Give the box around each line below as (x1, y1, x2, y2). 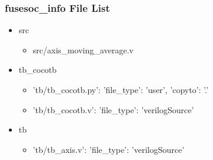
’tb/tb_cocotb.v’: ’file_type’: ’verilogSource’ (33, 103, 194, 116)
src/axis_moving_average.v (33, 43, 134, 56)
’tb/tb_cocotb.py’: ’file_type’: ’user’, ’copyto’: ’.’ (33, 84, 209, 95)
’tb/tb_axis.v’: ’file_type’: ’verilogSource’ (33, 143, 185, 155)
